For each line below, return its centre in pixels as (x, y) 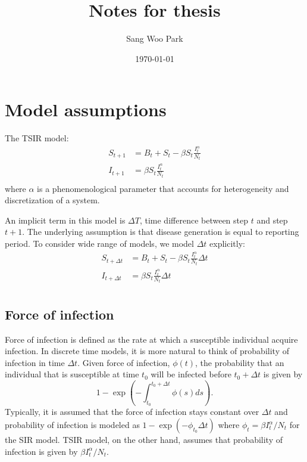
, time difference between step (194, 220)
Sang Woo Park (155, 38)
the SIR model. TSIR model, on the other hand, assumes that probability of (144, 440)
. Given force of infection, (124, 362)
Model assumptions (86, 109)
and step (272, 220)
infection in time (35, 362)
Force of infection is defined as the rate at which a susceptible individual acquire (151, 339)
